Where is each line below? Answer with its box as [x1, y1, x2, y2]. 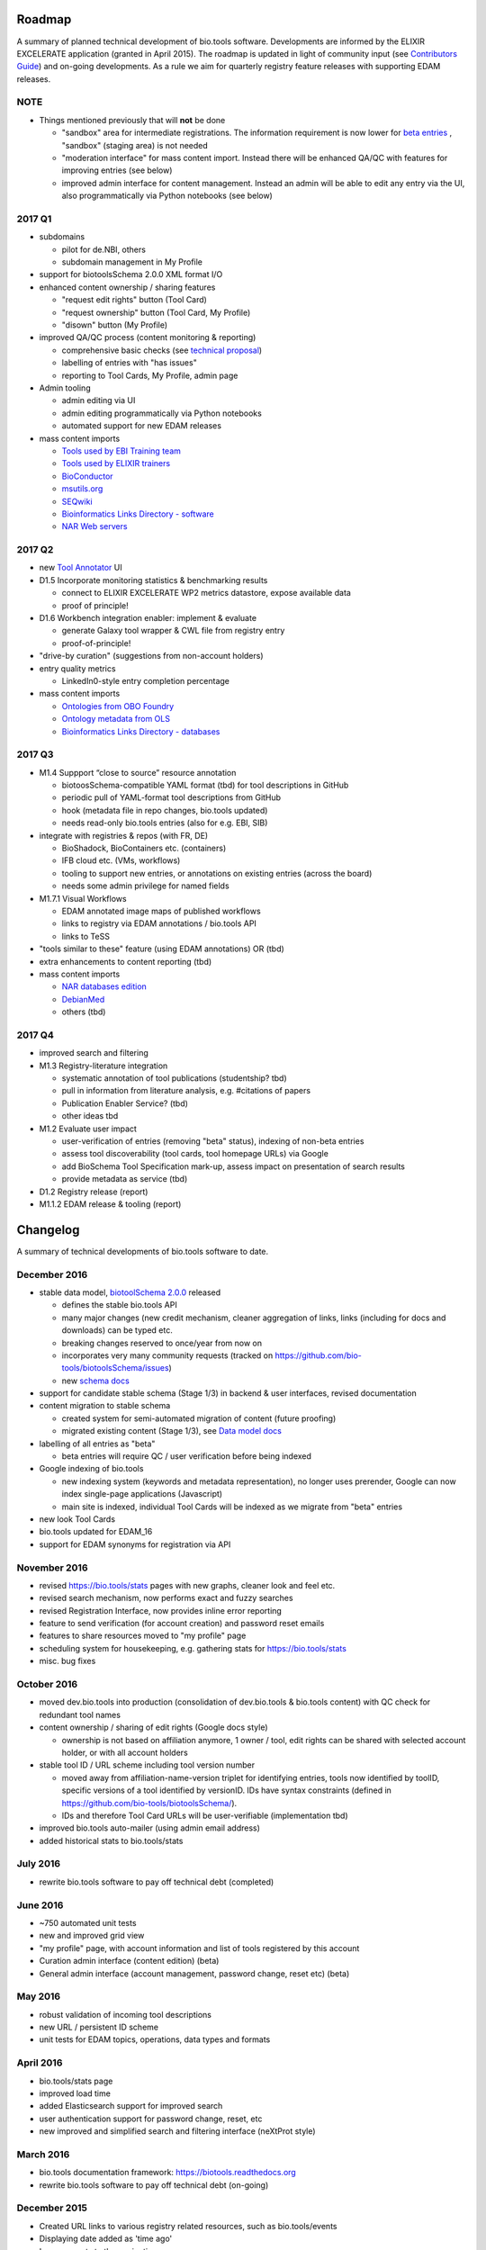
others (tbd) [61, 1006, 106, 1017]
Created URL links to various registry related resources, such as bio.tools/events [39, 2220, 337, 2231]
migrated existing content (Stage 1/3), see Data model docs [61, 1426, 283, 1436]
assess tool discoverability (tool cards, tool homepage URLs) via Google [61, 1148, 328, 1159]
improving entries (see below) [61, 165, 173, 175]
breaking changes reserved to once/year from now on [61, 1337, 263, 1348]
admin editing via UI [61, 395, 136, 406]
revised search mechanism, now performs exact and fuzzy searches [39, 1593, 293, 1604]
